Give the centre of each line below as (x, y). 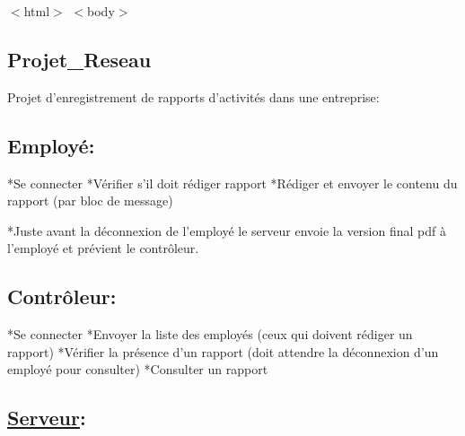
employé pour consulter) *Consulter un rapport (138, 369)
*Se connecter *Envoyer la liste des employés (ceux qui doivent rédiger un (210, 334)
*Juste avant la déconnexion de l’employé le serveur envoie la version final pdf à (227, 230)
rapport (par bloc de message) (90, 201)
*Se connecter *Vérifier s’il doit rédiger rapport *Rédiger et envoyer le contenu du (232, 183)
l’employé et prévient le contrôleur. (103, 248)
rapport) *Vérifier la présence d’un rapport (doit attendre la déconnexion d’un (223, 351)
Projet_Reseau (79, 59)
